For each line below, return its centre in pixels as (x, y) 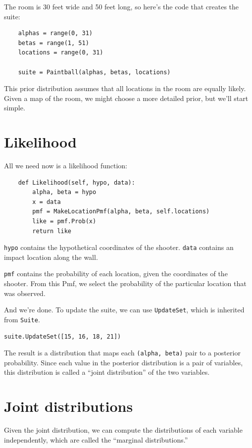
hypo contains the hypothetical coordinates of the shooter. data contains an (119, 247)
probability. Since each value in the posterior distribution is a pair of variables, (124, 362)
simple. (15, 108)
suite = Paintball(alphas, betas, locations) (94, 72)
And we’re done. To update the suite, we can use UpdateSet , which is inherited (124, 310)
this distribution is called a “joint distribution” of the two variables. (107, 372)
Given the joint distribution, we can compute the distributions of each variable (123, 430)
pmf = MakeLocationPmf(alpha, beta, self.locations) (121, 212)
